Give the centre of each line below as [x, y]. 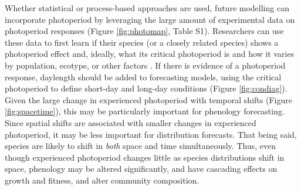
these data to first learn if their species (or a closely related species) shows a [142, 42]
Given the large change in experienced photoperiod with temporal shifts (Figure [148, 99]
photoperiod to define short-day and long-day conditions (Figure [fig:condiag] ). [146, 88]
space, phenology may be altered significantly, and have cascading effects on [141, 169]
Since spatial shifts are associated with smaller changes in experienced [131, 122]
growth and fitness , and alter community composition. [102, 180]
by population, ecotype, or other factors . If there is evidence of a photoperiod [145, 65]
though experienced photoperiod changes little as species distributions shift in [145, 157]
